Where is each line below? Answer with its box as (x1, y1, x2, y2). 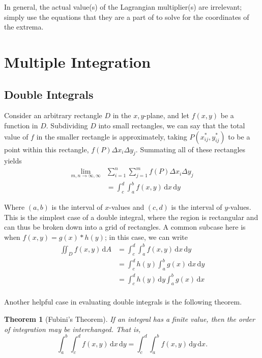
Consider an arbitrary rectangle (4, 110, 102, 121)
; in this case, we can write (104, 231, 188, 242)
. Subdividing (46, 120, 88, 130)
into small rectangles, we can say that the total (98, 120, 245, 130)
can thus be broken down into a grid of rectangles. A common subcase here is (4, 222, 246, 232)
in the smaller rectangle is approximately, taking (36, 131, 187, 142)
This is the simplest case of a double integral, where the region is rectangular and (4, 211, 258, 222)
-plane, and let (144, 110, 189, 121)
